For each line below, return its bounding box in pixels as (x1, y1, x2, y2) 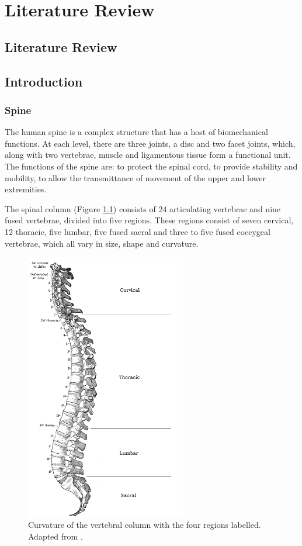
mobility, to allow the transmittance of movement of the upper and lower (5, 171, 266, 184)
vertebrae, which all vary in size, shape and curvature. (5, 237, 199, 249)
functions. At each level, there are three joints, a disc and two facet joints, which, (5, 137, 296, 149)
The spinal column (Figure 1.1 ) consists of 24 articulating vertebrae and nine (5, 202, 281, 215)
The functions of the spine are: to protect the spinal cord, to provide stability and (5, 160, 298, 172)
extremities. (5, 183, 47, 195)
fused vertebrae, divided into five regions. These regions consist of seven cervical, (5, 214, 294, 226)
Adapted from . (28, 530, 83, 542)
